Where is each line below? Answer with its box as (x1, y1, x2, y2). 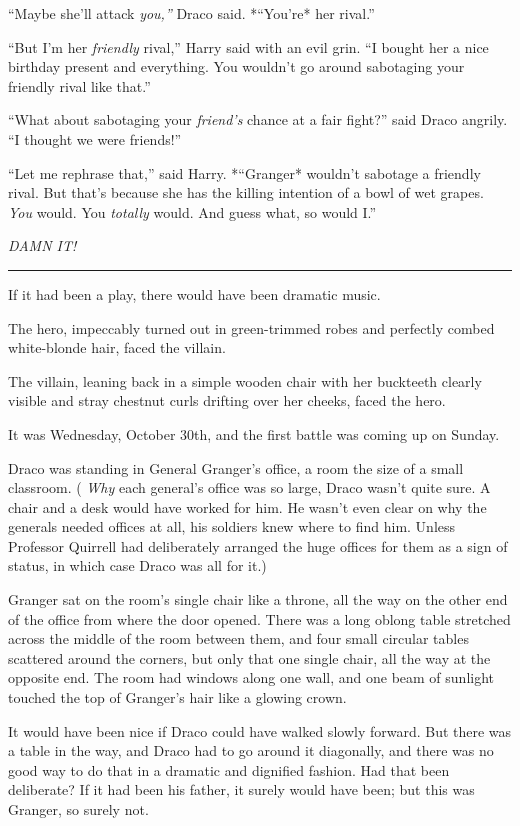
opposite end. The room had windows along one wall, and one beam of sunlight (8, 667, 495, 688)
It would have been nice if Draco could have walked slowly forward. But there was (8, 720, 512, 741)
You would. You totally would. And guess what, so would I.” (8, 201, 377, 222)
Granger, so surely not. (8, 799, 149, 819)
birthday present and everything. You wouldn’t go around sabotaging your (8, 56, 465, 77)
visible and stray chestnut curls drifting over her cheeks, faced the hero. (8, 390, 446, 411)
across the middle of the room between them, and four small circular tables (8, 628, 469, 649)
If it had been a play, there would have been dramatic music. (8, 283, 381, 304)
